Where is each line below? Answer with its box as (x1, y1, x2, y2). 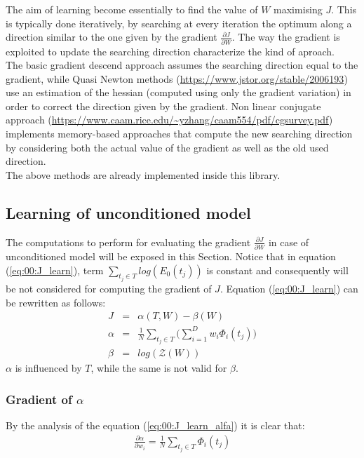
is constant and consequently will (206, 262, 349, 277)
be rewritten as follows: (6, 295, 106, 309)
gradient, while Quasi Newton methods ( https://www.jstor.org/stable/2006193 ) (6, 71, 348, 86)
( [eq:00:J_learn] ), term (6, 262, 104, 277)
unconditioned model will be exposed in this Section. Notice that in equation (6, 248, 336, 263)
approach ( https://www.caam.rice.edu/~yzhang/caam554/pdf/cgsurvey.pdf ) (6, 112, 333, 127)
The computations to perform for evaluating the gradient (6, 234, 251, 249)
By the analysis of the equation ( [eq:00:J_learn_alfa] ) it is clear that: (6, 418, 305, 433)
